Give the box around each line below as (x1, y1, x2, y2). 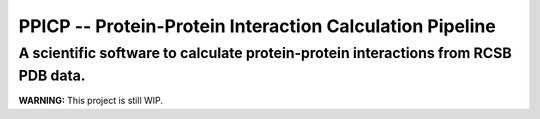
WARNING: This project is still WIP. (18, 95, 164, 107)
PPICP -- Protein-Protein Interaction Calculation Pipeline (18, 15, 497, 37)
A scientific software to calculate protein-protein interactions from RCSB (18, 44, 512, 62)
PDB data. (18, 66, 86, 85)
